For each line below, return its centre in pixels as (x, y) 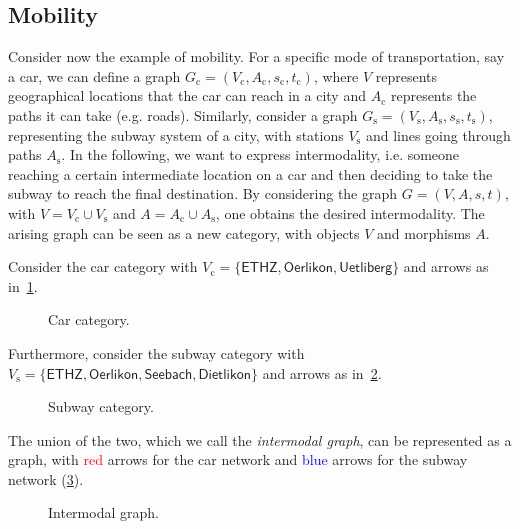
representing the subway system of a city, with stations (176, 134)
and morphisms (424, 232)
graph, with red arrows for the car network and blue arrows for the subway (238, 459)
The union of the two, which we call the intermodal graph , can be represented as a (260, 439)
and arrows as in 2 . (322, 372)
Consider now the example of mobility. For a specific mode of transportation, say (256, 56)
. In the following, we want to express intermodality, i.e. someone (260, 154)
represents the (433, 95)
